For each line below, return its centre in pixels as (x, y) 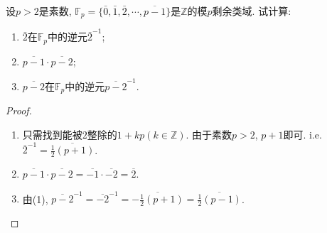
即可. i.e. (302, 134)
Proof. (19, 110)
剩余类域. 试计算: (252, 11)
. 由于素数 (209, 134)
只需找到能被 (52, 134)
